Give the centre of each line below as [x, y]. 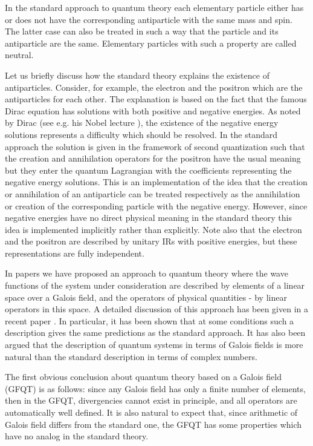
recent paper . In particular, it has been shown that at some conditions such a [150, 320]
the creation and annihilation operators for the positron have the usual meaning [153, 158]
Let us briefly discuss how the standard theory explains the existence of [137, 75]
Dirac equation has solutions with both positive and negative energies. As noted [153, 110]
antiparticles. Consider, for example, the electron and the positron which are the [154, 87]
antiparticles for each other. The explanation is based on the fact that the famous [156, 99]
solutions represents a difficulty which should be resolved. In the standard [141, 134]
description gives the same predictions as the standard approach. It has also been [155, 333]
